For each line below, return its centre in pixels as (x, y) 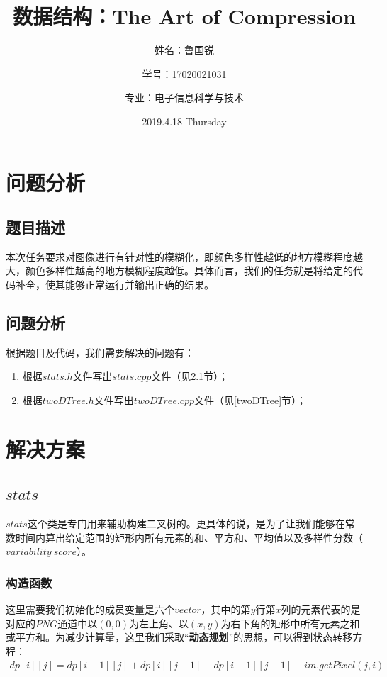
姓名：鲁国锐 (184, 50)
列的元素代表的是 (321, 609)
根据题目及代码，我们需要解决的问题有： (100, 352)
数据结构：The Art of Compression (184, 16)
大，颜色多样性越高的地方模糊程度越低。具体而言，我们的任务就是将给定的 (179, 270)
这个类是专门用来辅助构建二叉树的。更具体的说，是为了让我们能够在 (186, 524)
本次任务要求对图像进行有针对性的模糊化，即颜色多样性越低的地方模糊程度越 (184, 256)
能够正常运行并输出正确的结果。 (139, 285)
